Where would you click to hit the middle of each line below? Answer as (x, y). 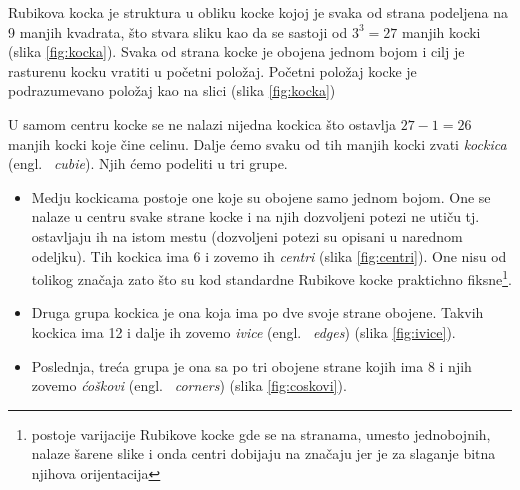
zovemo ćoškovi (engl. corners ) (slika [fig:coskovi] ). (189, 385)
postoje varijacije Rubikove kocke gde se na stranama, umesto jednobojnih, (261, 433)
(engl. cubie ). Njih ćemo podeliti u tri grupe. (148, 163)
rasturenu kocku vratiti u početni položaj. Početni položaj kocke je (212, 70)
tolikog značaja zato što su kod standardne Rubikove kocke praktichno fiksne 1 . (271, 277)
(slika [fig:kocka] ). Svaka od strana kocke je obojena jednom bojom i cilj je (236, 51)
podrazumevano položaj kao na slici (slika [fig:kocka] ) (172, 90)
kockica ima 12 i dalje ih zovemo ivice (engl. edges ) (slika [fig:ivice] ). (243, 331)
